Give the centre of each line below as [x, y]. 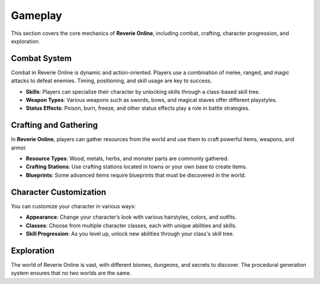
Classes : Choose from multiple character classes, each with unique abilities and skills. [131, 225]
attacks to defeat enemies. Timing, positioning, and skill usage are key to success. [111, 81]
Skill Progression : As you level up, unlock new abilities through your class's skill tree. [130, 234]
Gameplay [36, 15]
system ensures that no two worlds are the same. [71, 273]
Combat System [41, 58]
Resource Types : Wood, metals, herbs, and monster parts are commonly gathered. [127, 159]
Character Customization [59, 192]
